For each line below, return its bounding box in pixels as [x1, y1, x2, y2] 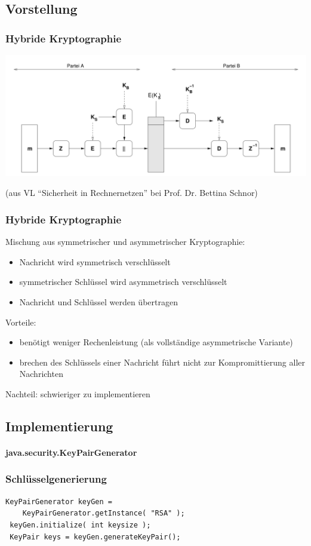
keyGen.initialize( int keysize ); [10, 520, 151, 529]
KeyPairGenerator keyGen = [5, 497, 112, 506]
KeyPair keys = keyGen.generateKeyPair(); [10, 532, 181, 541]
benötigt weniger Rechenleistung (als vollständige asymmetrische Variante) [19, 336, 293, 348]
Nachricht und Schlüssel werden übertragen [19, 295, 178, 308]
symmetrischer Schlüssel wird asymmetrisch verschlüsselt [19, 275, 227, 288]
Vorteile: [5, 315, 36, 328]
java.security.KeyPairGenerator [5, 446, 137, 458]
